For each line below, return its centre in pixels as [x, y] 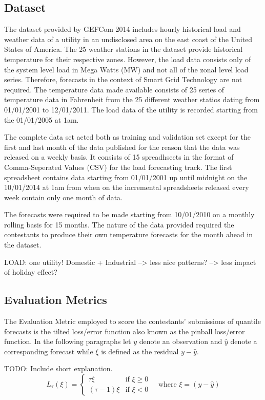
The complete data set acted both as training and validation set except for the [127, 137]
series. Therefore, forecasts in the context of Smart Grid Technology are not [123, 79]
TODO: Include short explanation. [58, 368]
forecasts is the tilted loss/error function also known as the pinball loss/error [125, 331]
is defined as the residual [140, 351]
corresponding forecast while [49, 351]
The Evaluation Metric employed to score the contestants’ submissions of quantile [132, 321]
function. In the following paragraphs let [68, 341]
